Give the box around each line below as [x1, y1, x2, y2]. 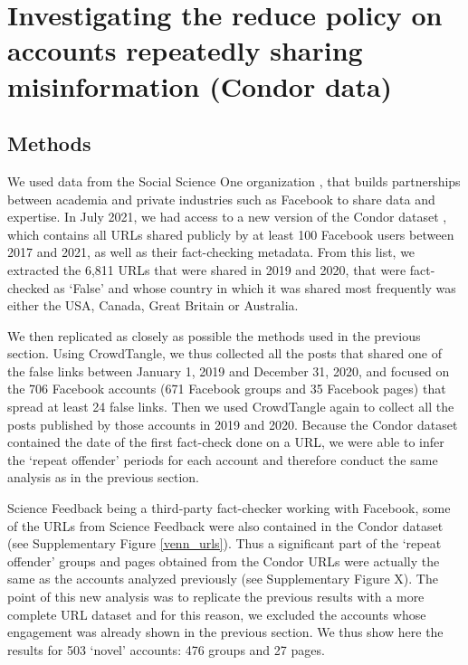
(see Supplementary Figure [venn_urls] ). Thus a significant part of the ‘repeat [7, 534, 442, 553]
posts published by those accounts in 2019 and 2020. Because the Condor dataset [7, 414, 458, 433]
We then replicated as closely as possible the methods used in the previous [7, 326, 421, 345]
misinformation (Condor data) [7, 67, 393, 104]
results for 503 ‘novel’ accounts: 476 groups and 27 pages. [7, 640, 325, 659]
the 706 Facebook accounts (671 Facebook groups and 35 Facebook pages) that [7, 379, 446, 398]
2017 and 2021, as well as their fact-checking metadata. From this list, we [7, 242, 415, 261]
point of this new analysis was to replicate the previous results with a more [7, 587, 425, 606]
